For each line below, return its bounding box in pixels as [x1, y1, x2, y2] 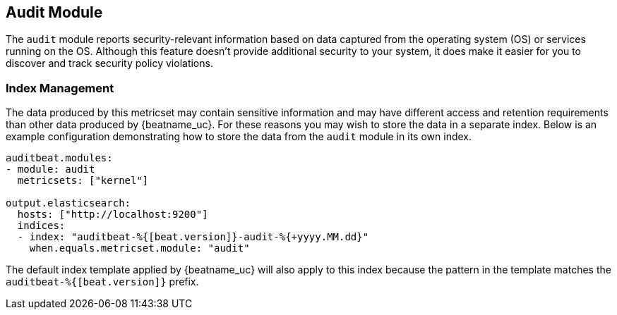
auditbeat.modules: [6, 152, 113, 164]
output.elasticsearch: [6, 197, 131, 209]
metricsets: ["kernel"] [17, 175, 149, 187]
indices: [17, 220, 66, 232]
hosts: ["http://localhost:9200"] [17, 209, 208, 221]
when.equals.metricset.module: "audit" [29, 242, 250, 254]
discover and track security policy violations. [6, 57, 213, 70]
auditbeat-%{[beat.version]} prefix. [6, 276, 199, 288]
